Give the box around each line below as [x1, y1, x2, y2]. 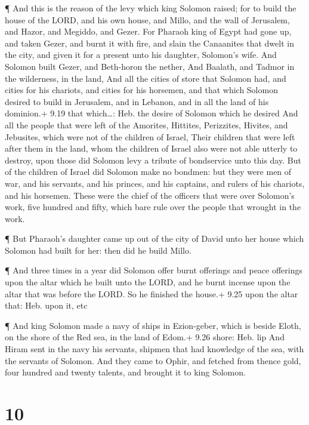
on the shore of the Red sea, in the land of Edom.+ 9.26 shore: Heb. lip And [5, 331, 285, 343]
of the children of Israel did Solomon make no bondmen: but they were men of [5, 165, 292, 178]
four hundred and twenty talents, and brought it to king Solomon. [5, 366, 246, 378]
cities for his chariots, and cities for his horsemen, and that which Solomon [5, 84, 278, 96]
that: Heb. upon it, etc [5, 299, 88, 312]
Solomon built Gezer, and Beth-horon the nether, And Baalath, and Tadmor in [5, 60, 295, 72]
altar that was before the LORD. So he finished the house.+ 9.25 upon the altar [5, 287, 298, 300]
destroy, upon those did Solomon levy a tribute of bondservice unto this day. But [5, 153, 301, 166]
